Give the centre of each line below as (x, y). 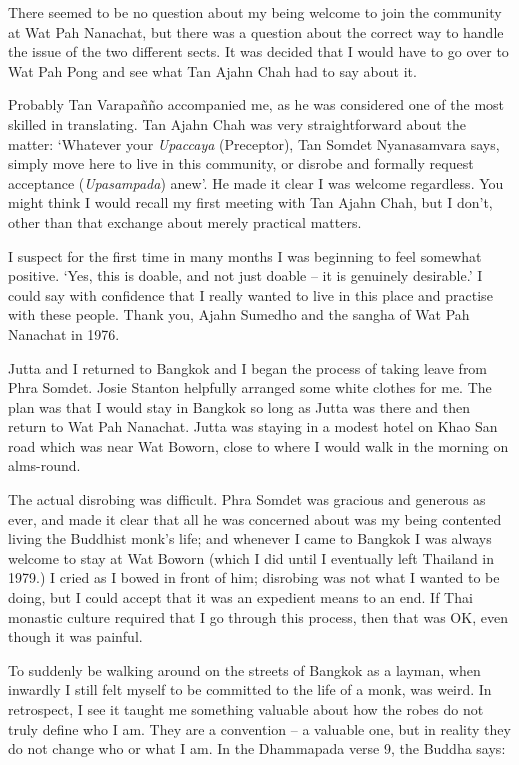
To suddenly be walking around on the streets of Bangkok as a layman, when (244, 669)
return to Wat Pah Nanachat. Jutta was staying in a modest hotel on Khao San (253, 426)
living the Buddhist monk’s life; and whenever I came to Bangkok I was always (250, 538)
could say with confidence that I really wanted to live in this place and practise (250, 294)
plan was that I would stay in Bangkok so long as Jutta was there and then (239, 406)
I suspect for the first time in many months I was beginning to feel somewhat (245, 255)
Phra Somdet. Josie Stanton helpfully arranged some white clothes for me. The (250, 387)
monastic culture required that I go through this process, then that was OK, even (258, 616)
